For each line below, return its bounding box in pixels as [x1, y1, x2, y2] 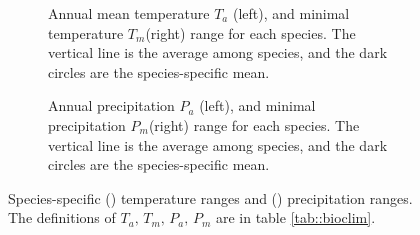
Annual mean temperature [48, 3, 210, 23]
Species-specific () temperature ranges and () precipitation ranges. [8, 187, 413, 208]
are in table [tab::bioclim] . [215, 207, 376, 228]
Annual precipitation [48, 95, 175, 116]
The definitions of [8, 207, 116, 228]
